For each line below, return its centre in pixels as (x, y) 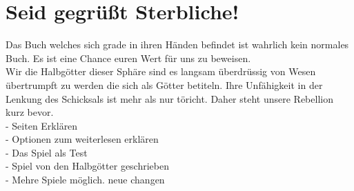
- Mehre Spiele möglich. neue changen (85, 180)
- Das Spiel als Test (47, 152)
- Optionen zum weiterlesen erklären (82, 139)
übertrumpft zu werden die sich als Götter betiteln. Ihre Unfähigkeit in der (164, 84)
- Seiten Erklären (42, 125)
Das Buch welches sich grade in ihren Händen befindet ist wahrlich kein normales (177, 44)
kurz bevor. (30, 112)
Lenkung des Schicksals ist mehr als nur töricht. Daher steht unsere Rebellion (169, 98)
